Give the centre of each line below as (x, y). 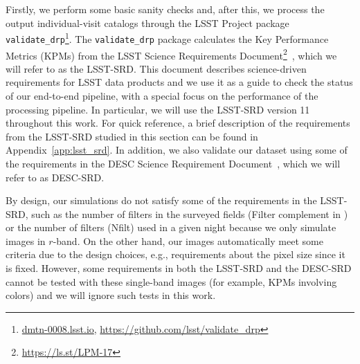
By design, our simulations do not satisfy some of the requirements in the (161, 200)
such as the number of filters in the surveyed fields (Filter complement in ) (190, 213)
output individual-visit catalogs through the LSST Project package (147, 22)
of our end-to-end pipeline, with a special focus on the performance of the (162, 95)
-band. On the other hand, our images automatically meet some (188, 240)
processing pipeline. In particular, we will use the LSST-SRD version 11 (158, 109)
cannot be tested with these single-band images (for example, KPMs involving (171, 281)
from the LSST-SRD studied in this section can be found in (132, 136)
